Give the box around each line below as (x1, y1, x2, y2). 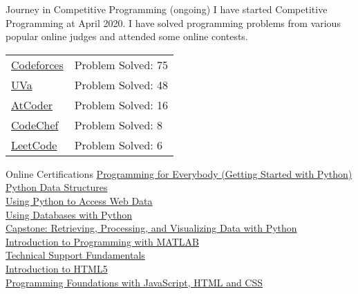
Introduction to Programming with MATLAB (6, 234, 199, 248)
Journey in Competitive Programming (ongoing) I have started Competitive (6, 2, 328, 16)
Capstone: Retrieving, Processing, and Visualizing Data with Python (6, 221, 297, 235)
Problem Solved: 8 (74, 116, 163, 133)
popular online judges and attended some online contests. (6, 29, 248, 44)
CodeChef (11, 116, 59, 133)
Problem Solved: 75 (74, 56, 169, 73)
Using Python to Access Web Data (6, 193, 153, 208)
